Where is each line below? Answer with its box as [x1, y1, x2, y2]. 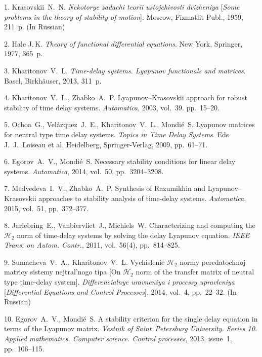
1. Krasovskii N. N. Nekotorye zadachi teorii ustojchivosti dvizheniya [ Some [4, 2, 240, 12]
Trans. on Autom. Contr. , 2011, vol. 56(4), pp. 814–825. [4, 240, 180, 250]
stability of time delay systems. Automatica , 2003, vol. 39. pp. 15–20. [4, 102, 220, 112]
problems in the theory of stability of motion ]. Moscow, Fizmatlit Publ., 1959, [4, 11, 243, 22]
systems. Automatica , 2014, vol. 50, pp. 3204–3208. [4, 166, 164, 176]
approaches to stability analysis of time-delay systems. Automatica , [38, 192, 246, 203]
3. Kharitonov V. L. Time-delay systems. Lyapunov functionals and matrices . [4, 65, 246, 75]
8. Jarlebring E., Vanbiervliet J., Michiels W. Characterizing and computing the [4, 220, 255, 230]
